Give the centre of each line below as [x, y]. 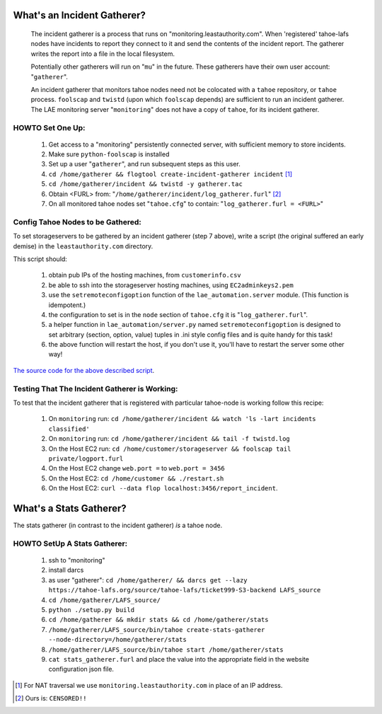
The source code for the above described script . [84, 370]
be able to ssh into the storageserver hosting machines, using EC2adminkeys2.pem [171, 285]
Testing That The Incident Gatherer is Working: [95, 388]
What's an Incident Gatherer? [80, 15]
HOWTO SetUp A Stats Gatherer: [70, 543]
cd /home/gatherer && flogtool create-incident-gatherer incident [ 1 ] [170, 174]
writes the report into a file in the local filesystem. [103, 54]
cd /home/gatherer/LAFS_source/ [104, 600]
